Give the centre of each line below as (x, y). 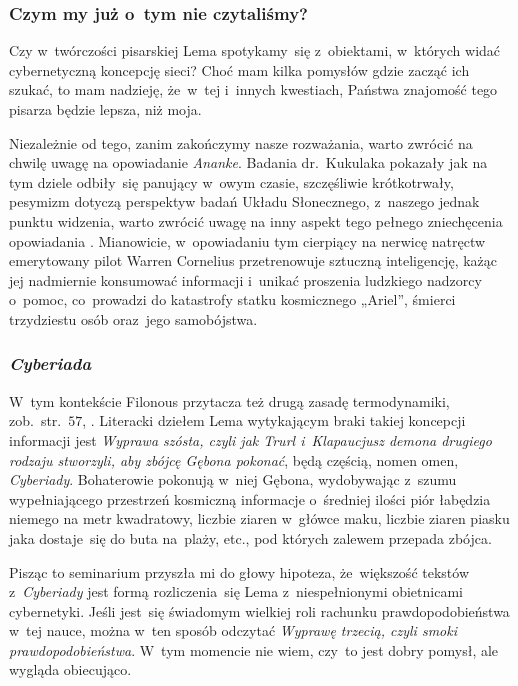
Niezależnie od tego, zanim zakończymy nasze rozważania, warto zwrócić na (241, 142)
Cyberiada (50, 363)
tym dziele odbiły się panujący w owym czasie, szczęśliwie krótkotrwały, (231, 181)
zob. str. (35, 420)
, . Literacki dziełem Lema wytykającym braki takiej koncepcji (274, 420)
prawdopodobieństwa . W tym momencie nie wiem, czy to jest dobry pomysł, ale (254, 649)
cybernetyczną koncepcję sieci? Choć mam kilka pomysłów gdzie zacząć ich (239, 69)
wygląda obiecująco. (70, 669)
